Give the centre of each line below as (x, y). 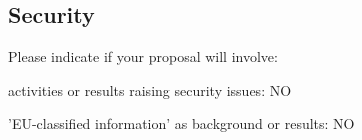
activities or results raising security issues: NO (150, 89)
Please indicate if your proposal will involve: (143, 56)
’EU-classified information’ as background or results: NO (181, 123)
